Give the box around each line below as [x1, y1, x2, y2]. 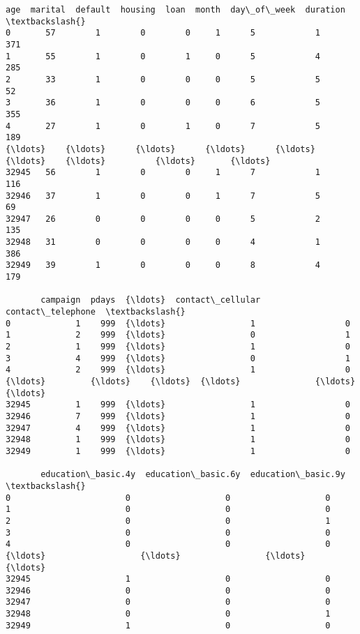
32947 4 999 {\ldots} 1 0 [6, 423, 350, 433]
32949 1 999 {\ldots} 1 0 [6, 446, 350, 456]
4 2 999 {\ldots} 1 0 [6, 365, 350, 375]
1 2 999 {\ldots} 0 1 [6, 330, 350, 340]
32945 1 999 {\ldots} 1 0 [6, 400, 350, 410]
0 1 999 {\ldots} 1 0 [6, 318, 350, 329]
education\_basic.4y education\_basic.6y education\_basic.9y [40, 469, 345, 480]
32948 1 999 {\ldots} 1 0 [6, 435, 350, 445]
